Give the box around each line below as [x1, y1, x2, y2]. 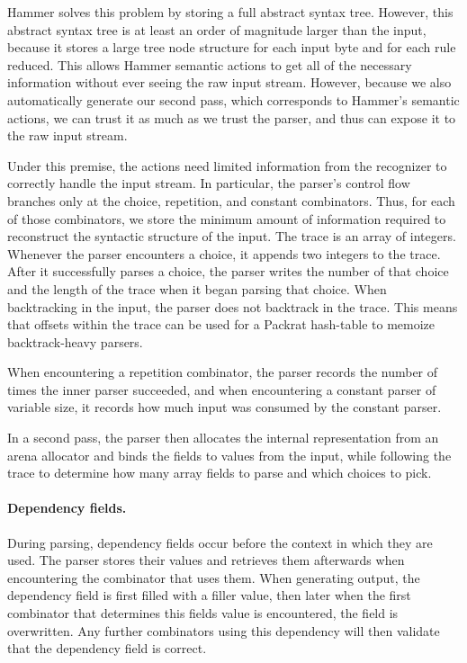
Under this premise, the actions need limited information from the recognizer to [7, 156, 447, 175]
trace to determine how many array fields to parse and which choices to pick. [7, 463, 432, 482]
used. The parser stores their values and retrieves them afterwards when [7, 551, 405, 569]
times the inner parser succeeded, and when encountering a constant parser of [7, 380, 436, 399]
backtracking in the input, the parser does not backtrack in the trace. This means [7, 297, 458, 316]
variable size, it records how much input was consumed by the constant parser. [7, 398, 442, 417]
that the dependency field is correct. [7, 639, 207, 658]
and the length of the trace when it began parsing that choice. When [7, 279, 387, 298]
